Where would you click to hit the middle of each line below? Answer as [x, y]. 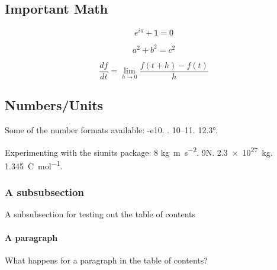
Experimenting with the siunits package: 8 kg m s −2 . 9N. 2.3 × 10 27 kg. [139, 151]
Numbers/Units [54, 105]
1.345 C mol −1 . [34, 165]
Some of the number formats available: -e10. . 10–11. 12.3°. [112, 130]
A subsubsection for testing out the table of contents [100, 214]
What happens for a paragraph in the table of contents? [106, 260]
